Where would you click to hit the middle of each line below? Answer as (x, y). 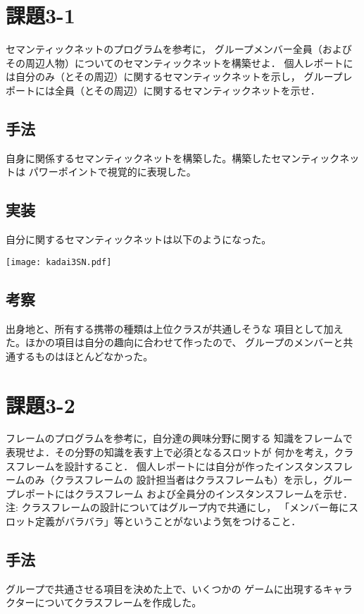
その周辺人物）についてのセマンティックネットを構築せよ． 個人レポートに (180, 62)
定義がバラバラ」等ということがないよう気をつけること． (168, 521)
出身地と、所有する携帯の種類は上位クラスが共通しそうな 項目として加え (175, 328)
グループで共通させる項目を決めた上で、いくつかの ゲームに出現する (164, 588)
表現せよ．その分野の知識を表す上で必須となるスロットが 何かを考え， (170, 452)
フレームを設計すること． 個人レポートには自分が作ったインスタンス (174, 466)
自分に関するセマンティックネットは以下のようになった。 (139, 239)
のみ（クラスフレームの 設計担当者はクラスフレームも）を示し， (174, 480)
